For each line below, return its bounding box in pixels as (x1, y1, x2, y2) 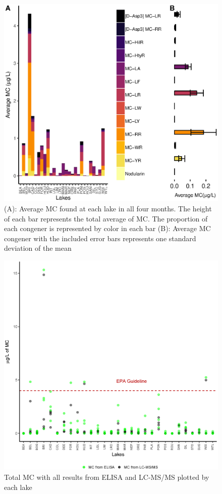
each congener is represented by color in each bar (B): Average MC (4, 223, 211, 234)
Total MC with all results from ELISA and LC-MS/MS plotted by (4, 472, 209, 482)
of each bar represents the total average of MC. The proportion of (4, 213, 208, 223)
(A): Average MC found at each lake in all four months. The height (4, 203, 212, 214)
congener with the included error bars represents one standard (4, 233, 196, 243)
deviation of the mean (4, 243, 72, 253)
